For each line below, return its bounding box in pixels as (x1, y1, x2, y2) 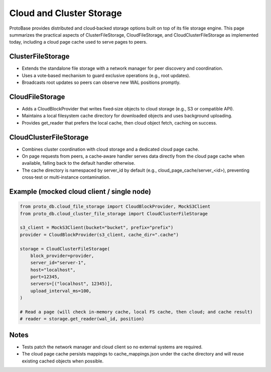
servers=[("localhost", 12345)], (30, 281, 113, 287)
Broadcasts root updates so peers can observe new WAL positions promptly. (22, 79, 181, 85)
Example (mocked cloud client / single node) (9, 187, 152, 196)
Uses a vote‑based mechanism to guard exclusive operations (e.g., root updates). (22, 72, 191, 78)
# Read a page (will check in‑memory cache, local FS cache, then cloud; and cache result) (20, 309, 253, 315)
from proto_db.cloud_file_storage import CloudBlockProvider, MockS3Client (20, 204, 211, 209)
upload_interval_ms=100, (30, 288, 92, 294)
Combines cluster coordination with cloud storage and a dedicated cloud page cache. (22, 146, 199, 152)
